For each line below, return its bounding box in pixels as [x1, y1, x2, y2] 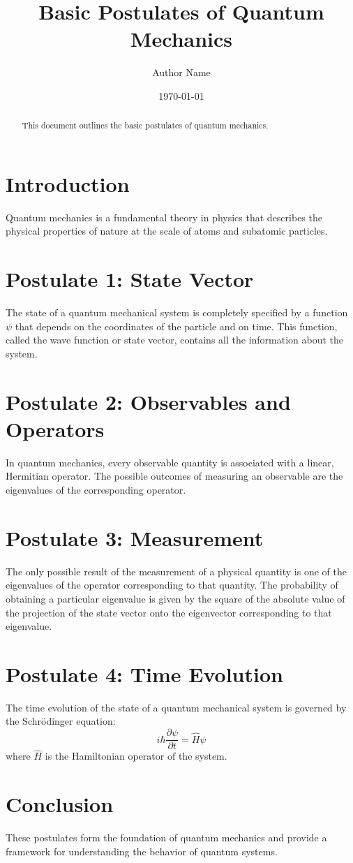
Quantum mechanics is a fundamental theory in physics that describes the [6, 209, 322, 224]
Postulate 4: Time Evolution [6, 659, 283, 688]
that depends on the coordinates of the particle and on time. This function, [15, 318, 338, 333]
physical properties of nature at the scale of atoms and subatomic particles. [6, 223, 328, 238]
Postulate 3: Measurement [6, 523, 264, 552]
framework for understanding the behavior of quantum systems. [6, 843, 278, 858]
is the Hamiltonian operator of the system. [45, 748, 227, 763]
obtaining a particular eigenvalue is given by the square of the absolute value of [6, 591, 345, 605]
